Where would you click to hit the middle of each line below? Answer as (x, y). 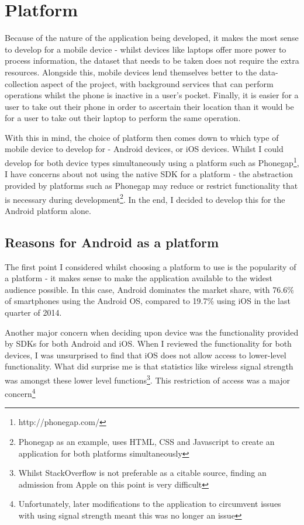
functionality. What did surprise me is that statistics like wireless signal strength (149, 366)
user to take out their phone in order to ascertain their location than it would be (149, 106)
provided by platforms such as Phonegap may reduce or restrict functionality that (151, 185)
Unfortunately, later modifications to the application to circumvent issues (150, 504)
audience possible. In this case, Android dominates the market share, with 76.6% (149, 289)
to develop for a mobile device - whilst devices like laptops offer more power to (146, 49)
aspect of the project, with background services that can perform (157, 83)
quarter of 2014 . (33, 312)
